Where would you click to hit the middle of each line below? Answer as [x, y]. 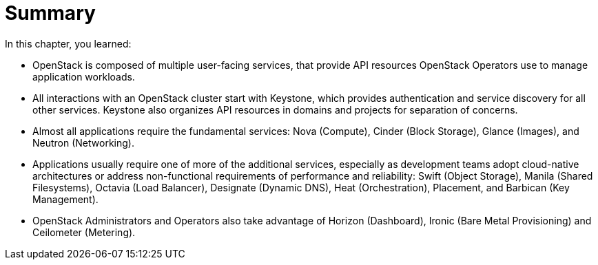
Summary [50, 13]
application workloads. [84, 76]
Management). [65, 199]
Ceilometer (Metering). [84, 232]
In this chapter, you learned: [68, 43]
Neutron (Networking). [83, 142]
